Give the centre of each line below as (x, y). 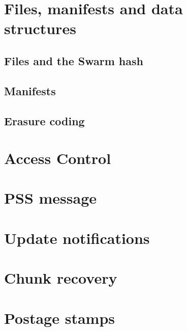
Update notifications (77, 238)
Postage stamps (59, 318)
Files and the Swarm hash (74, 60)
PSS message (51, 198)
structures (40, 28)
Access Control (58, 158)
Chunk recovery (61, 278)
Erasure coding (44, 120)
